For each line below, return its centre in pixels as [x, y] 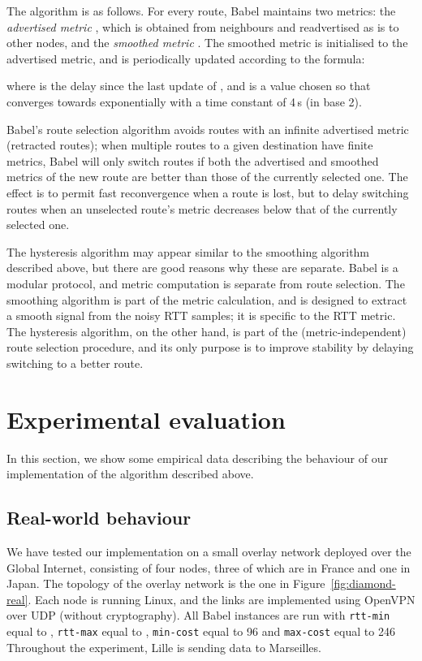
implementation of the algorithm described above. [130, 474]
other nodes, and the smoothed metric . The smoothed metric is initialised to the [207, 43]
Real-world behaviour [99, 518]
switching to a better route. [75, 363]
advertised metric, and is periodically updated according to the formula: [186, 58]
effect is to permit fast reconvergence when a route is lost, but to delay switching [208, 192]
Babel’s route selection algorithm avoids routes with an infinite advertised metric [208, 129]
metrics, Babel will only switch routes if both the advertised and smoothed [193, 160]
